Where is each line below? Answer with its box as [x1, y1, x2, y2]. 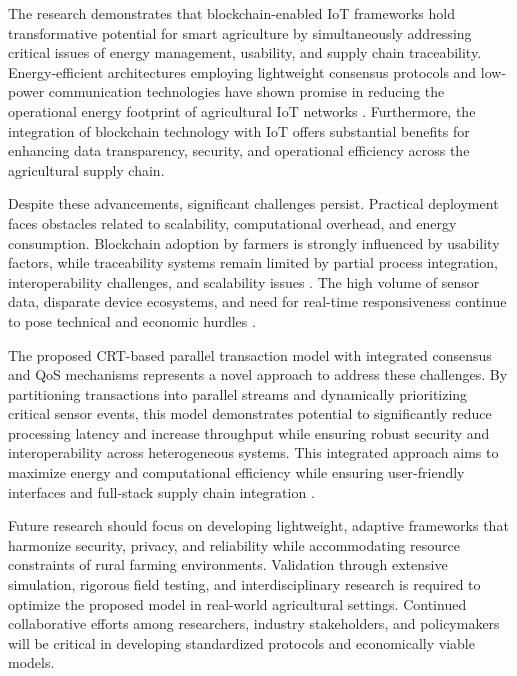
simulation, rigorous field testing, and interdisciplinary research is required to [8, 574, 481, 595]
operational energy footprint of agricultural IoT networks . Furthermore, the [8, 100, 476, 121]
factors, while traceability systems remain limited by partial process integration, [8, 252, 498, 273]
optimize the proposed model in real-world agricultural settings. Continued [8, 593, 467, 614]
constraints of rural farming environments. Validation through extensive [8, 554, 448, 575]
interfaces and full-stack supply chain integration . [8, 481, 315, 502]
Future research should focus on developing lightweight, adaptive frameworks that [8, 515, 509, 536]
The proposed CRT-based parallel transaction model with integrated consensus [8, 344, 492, 365]
